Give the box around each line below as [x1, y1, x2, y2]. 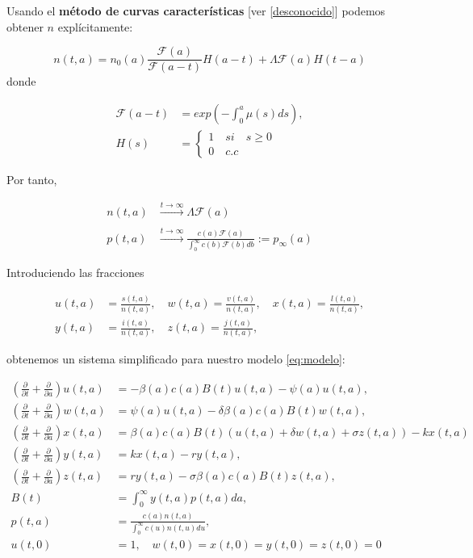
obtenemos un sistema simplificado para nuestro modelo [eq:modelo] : [6, 350, 345, 367]
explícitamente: [57, 18, 133, 35]
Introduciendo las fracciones [6, 264, 144, 281]
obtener [6, 18, 44, 35]
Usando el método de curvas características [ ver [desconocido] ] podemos [6, 2, 386, 19]
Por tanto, [6, 170, 57, 187]
